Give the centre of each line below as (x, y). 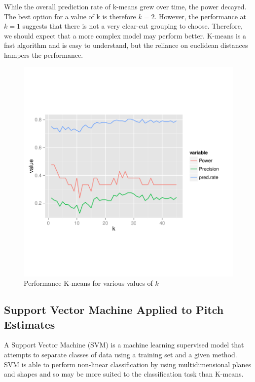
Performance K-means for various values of (88, 283)
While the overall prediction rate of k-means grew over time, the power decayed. (125, 6)
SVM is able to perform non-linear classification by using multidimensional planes (128, 364)
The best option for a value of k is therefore (70, 16)
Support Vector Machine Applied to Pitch (114, 310)
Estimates (30, 324)
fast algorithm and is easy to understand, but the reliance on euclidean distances (126, 45)
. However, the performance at (200, 16)
